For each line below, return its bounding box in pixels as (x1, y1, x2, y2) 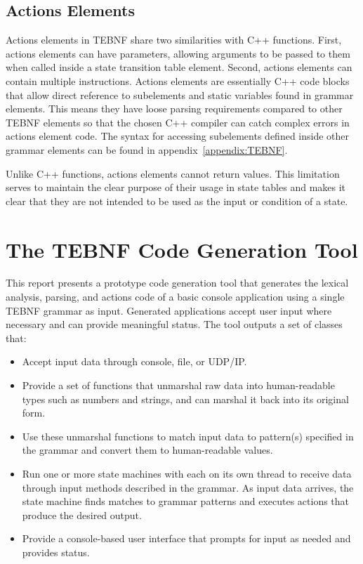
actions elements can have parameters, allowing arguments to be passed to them (6, 46, 350, 60)
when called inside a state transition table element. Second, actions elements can (6, 60, 352, 74)
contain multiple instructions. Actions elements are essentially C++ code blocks (6, 73, 350, 88)
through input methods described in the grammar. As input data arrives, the (22, 480, 354, 494)
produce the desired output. (22, 507, 142, 522)
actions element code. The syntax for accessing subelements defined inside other (6, 129, 350, 143)
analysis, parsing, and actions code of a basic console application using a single (6, 289, 345, 304)
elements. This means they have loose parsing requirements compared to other (6, 101, 343, 116)
